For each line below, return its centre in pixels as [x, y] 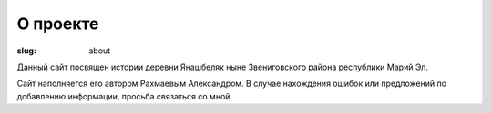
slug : [26, 51]
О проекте [58, 24]
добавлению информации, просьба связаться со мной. [124, 96]
